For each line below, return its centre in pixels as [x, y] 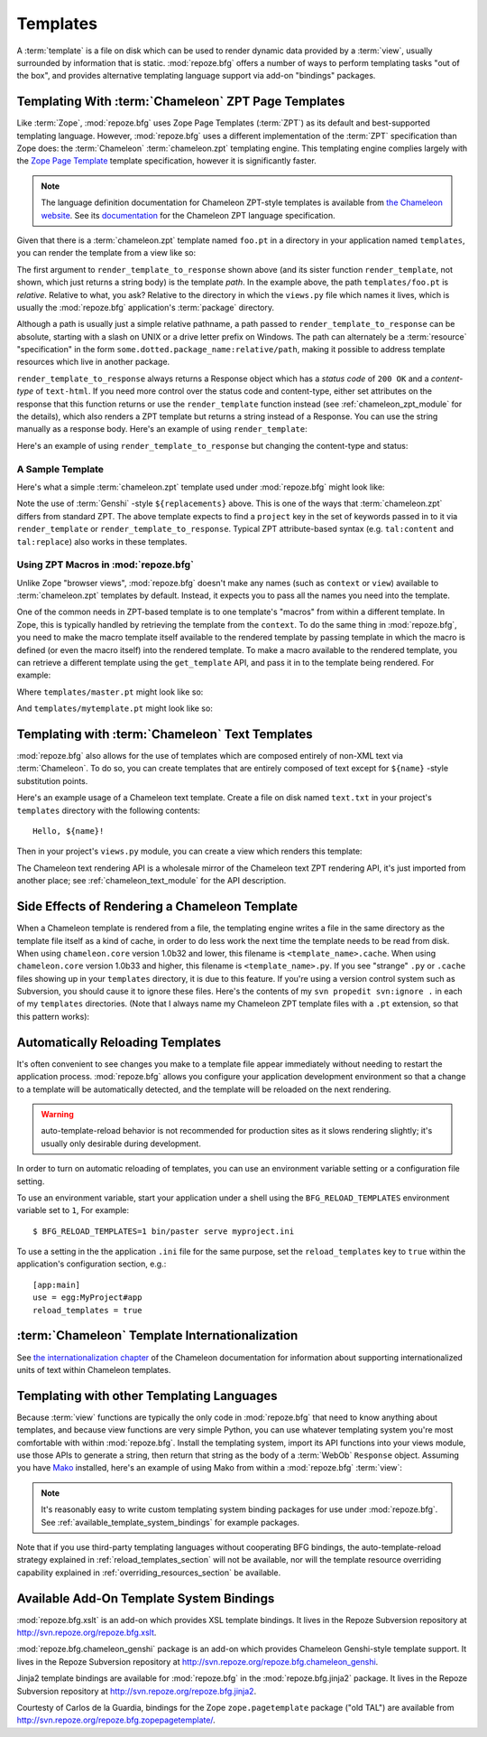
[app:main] [57, 1284]
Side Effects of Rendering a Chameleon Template [157, 906]
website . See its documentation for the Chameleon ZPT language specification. [188, 215]
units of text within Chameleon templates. [94, 1369]
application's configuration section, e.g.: [92, 1264]
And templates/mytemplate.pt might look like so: [115, 708]
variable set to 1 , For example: [73, 1210]
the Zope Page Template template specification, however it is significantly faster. [167, 161]
